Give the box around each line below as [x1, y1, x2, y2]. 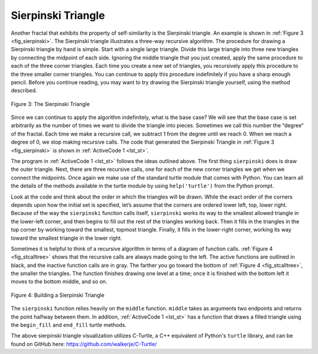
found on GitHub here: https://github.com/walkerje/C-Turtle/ [11, 340, 157, 348]
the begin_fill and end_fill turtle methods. [11, 322, 127, 329]
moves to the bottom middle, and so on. [11, 278, 108, 285]
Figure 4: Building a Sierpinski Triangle [11, 292, 105, 299]
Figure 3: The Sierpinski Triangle [11, 100, 90, 107]
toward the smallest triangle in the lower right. [11, 234, 122, 241]
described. [11, 87, 38, 94]
